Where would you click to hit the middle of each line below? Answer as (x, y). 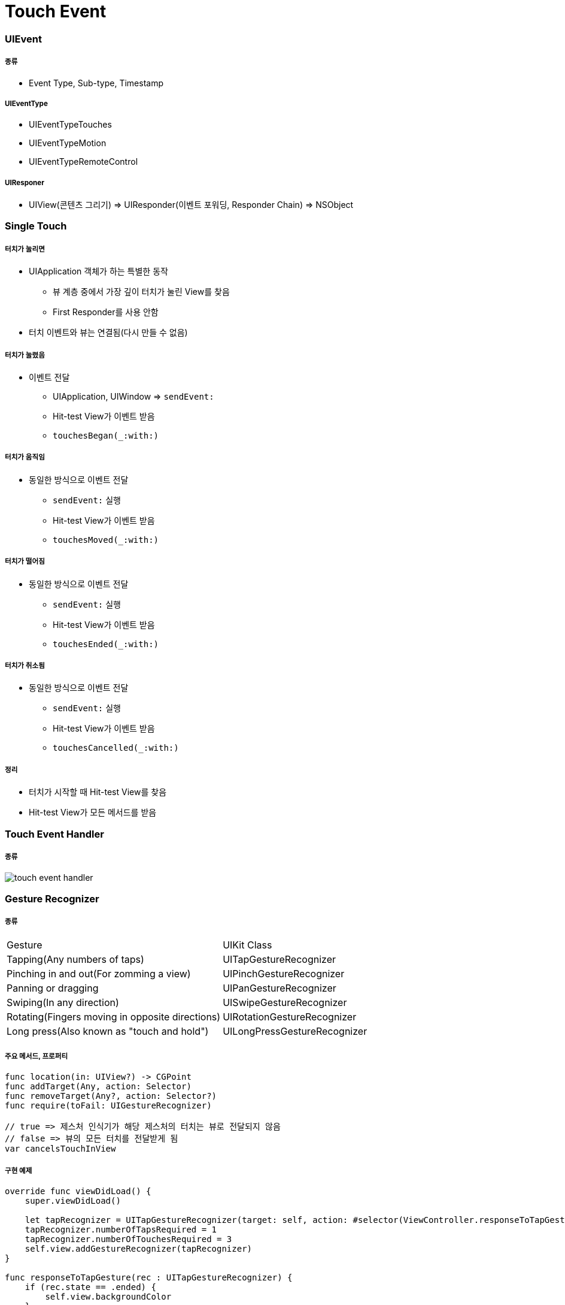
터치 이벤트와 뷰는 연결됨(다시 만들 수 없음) (108, 333)
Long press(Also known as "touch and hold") (108, 1031)
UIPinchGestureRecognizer (284, 974)
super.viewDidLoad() (73, 1201)
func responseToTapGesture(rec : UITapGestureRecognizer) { (149, 1278)
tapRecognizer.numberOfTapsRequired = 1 (121, 1230)
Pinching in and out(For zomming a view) (99, 974)
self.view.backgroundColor (108, 1297)
